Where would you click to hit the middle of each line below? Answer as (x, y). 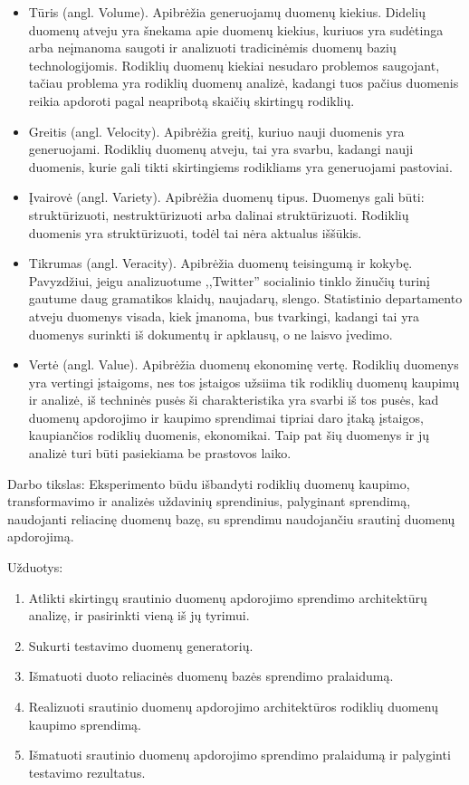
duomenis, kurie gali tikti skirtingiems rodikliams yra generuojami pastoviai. (240, 166)
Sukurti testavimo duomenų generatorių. (141, 645)
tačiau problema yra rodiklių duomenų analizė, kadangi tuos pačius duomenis (244, 83)
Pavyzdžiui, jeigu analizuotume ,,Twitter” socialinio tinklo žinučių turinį (229, 280)
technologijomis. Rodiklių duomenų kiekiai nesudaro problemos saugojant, (234, 65)
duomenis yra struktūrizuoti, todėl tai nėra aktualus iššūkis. (195, 232)
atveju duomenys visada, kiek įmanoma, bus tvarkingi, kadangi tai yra (224, 316)
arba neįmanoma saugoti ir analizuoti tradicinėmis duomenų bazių (212, 48)
